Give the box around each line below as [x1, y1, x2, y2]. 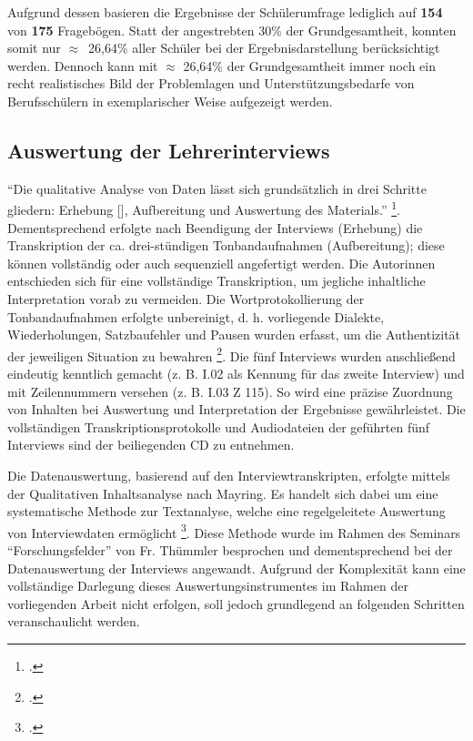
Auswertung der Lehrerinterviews [7, 136, 330, 164]
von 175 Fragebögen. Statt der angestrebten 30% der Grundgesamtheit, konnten [7, 20, 457, 39]
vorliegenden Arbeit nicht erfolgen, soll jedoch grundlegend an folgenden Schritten [7, 594, 465, 613]
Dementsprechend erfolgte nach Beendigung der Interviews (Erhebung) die [7, 218, 423, 237]
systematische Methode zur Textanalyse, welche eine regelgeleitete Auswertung [7, 502, 446, 521]
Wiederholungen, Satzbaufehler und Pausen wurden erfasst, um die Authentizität [7, 325, 461, 344]
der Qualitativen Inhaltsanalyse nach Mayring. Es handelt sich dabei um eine [7, 483, 438, 502]
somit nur [7, 38, 61, 57]
